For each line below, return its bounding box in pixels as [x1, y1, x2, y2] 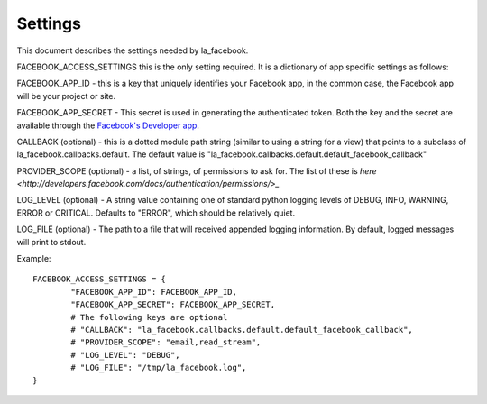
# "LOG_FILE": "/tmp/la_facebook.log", [70, 363, 247, 373]
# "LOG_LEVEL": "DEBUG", [70, 350, 180, 360]
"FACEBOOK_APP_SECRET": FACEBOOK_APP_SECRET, [70, 299, 275, 310]
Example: [16, 253, 51, 264]
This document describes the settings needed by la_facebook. [16, 45, 249, 56]
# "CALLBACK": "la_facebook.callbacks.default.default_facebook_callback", [70, 325, 414, 335]
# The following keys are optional [70, 312, 228, 322]
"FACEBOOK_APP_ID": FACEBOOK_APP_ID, [70, 287, 238, 297]
